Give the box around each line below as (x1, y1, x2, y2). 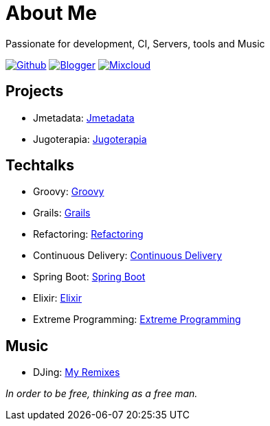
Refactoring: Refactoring (33, 228, 144, 240)
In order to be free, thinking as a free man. (5, 388, 198, 400)
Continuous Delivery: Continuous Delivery (33, 249, 223, 262)
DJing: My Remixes (33, 366, 120, 379)
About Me (5, 1, 97, 25)
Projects (5, 82, 64, 100)
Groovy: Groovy (33, 186, 104, 198)
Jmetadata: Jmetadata (33, 111, 135, 124)
